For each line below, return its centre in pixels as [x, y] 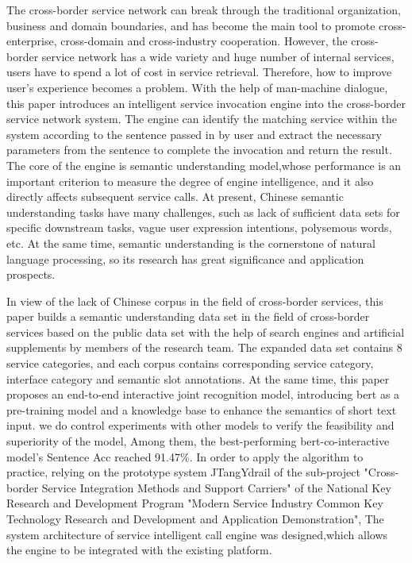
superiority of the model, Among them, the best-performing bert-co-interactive [198, 441]
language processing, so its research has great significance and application [185, 258]
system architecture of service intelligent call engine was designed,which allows [197, 534]
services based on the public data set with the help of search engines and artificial [206, 332]
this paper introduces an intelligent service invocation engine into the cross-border [206, 103]
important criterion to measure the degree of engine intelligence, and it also [190, 181]
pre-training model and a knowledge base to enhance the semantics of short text [202, 409]
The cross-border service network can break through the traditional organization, [204, 10]
